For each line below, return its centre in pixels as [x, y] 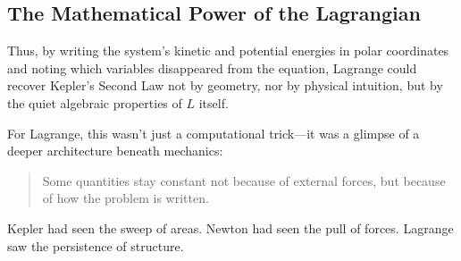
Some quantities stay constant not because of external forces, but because [244, 180]
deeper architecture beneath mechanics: [115, 151]
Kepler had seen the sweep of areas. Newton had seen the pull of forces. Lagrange [230, 227]
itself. [214, 102]
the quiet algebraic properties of [95, 102]
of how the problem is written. [126, 198]
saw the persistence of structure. [96, 245]
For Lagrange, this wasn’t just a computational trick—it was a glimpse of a [214, 133]
